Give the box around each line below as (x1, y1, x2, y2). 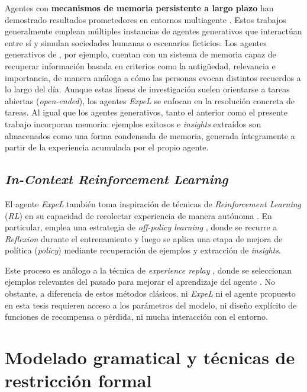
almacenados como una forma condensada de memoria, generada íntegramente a (5, 129, 295, 142)
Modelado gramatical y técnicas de (5, 345, 295, 369)
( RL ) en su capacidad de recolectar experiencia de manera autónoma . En (5, 209, 272, 221)
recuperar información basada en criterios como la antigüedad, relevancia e (5, 59, 276, 72)
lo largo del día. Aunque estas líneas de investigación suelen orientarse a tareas (5, 83, 290, 95)
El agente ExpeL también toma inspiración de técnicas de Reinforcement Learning (5, 197, 302, 210)
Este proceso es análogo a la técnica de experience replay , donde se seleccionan (5, 264, 292, 276)
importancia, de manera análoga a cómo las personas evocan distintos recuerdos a (5, 71, 301, 83)
